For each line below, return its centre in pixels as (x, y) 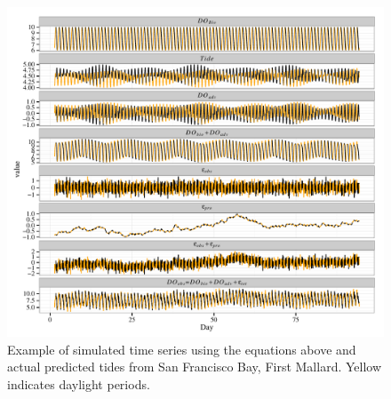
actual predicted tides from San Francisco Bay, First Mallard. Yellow (195, 367)
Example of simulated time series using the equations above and (182, 349)
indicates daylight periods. (79, 383)
